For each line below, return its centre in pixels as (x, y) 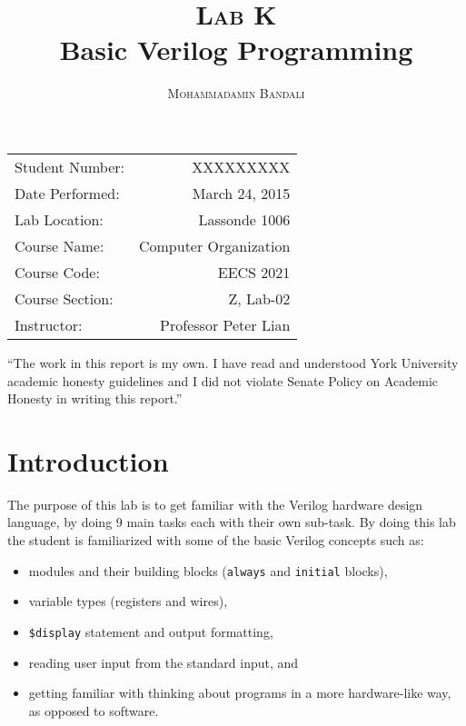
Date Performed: (67, 193)
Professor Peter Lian (225, 324)
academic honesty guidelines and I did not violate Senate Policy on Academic (223, 380)
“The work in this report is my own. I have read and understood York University (233, 362)
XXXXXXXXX (241, 166)
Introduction (88, 460)
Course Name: (59, 245)
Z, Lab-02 (259, 298)
